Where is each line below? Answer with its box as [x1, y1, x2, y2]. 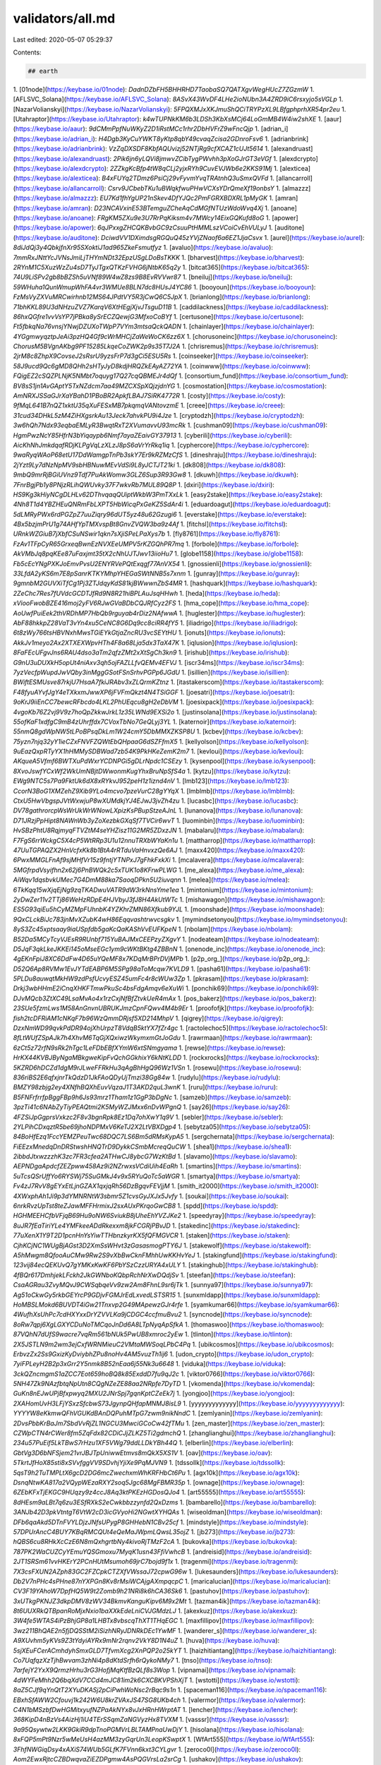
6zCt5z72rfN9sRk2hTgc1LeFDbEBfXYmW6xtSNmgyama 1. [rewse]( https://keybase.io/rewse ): [13, 1043, 286, 1052]
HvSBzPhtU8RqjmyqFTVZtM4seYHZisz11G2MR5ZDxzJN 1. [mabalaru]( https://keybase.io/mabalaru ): [13, 826, 305, 834]
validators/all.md [13, 11, 116, 26]
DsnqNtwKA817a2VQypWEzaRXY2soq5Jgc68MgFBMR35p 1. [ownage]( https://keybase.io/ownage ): [13, 1478, 305, 1486]
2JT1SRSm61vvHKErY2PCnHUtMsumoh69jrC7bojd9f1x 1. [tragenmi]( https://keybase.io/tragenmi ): [13, 1557, 298, 1566]
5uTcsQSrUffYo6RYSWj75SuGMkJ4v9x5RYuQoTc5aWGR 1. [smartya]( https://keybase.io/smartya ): [13, 1172, 301, 1180]
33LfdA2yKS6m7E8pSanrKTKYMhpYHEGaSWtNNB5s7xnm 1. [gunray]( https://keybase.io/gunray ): [13, 569, 300, 578]
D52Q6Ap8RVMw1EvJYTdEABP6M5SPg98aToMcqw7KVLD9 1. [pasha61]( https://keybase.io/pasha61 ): [13, 964, 310, 973]
